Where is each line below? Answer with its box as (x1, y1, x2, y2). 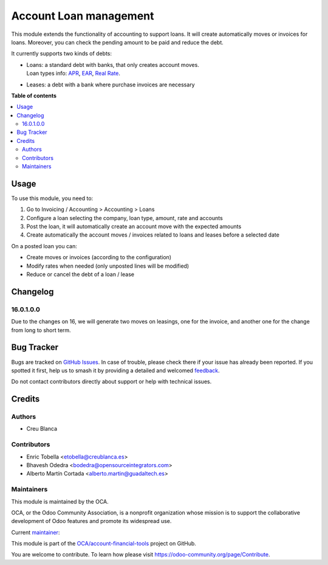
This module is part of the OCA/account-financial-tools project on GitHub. (11, 540, 197, 547)
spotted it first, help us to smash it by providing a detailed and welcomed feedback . (11, 367, 220, 374)
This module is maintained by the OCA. (11, 497, 109, 505)
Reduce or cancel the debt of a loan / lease (26, 271, 135, 278)
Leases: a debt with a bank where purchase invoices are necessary (26, 81, 195, 88)
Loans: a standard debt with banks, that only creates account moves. (26, 61, 200, 68)
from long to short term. (11, 326, 71, 334)
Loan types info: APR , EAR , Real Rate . (26, 70, 121, 77)
